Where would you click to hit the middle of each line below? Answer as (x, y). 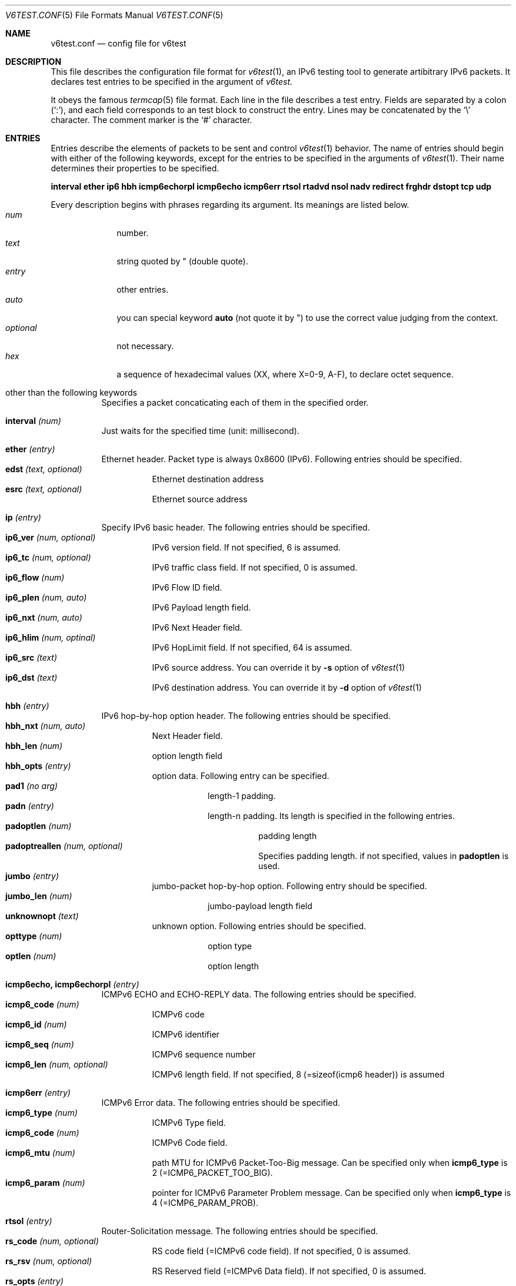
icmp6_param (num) (45, 1183)
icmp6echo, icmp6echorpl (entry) (72, 984)
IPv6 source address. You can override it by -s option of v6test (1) (279, 667)
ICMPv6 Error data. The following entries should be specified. (221, 1103)
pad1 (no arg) (31, 786)
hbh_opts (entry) (38, 766)
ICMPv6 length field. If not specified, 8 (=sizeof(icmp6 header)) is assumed (298, 1074)
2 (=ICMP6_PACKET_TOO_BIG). (212, 1173)
